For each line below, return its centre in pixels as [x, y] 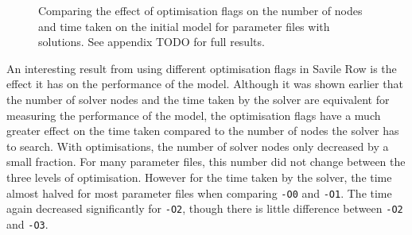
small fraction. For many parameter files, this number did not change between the [206, 162]
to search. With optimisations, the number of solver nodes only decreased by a [198, 146]
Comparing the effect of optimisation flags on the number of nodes [200, 10]
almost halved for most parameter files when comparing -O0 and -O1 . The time [199, 193]
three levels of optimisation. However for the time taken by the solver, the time [199, 177]
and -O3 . [27, 223]
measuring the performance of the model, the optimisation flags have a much [194, 115]
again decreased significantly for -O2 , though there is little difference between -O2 [205, 208]
